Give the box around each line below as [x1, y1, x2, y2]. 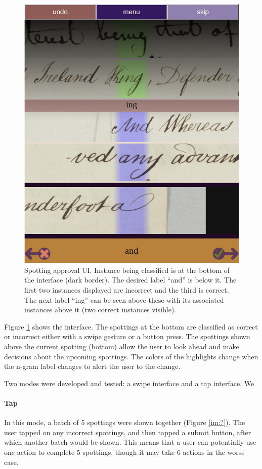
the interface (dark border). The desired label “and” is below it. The [24, 274, 237, 285]
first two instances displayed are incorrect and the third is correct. [24, 285, 229, 295]
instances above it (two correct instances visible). [24, 304, 177, 315]
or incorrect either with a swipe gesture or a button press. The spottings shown [4, 331, 250, 342]
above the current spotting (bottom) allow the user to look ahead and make [4, 341, 239, 352]
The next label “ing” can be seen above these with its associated [24, 294, 224, 305]
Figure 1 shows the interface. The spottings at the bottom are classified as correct [4, 321, 258, 332]
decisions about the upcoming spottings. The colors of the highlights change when [4, 351, 258, 361]
